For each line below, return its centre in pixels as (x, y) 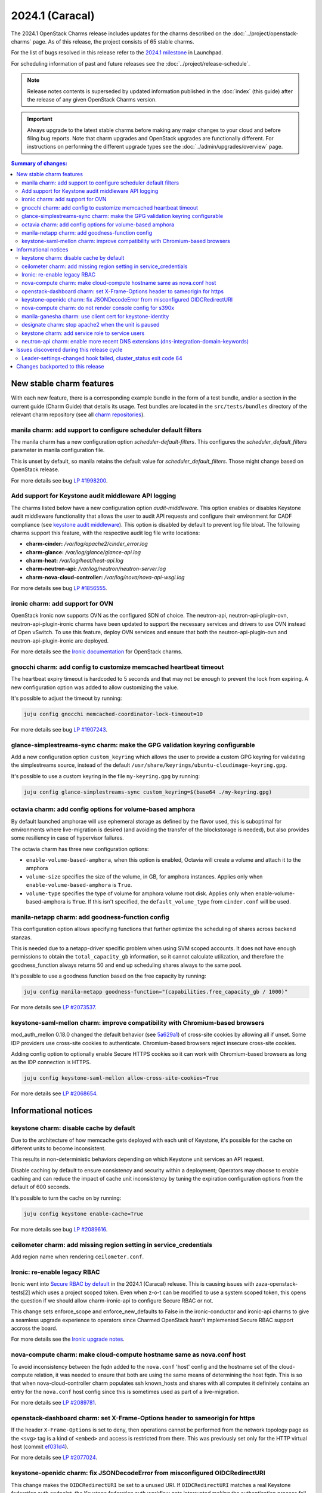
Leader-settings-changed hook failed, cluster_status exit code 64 (102, 358)
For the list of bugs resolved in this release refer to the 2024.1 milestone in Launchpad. (117, 53)
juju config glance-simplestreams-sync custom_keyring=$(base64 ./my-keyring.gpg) (148, 792)
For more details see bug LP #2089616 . (59, 1229)
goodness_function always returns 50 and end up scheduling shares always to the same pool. (126, 965)
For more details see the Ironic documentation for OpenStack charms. (97, 652)
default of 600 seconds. (41, 1187)
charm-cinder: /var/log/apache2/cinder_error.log (87, 544)
